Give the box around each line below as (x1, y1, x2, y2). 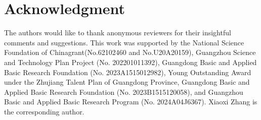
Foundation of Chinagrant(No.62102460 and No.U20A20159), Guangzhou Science (4, 47, 256, 57)
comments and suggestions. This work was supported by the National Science (4, 37, 244, 47)
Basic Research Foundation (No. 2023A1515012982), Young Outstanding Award (4, 67, 251, 77)
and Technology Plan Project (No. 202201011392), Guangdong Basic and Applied (4, 56, 257, 67)
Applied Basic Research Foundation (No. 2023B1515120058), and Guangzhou (4, 86, 243, 97)
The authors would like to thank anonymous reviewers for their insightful (4, 27, 231, 38)
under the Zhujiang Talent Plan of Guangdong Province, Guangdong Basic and (4, 77, 250, 87)
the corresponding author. (4, 106, 84, 116)
